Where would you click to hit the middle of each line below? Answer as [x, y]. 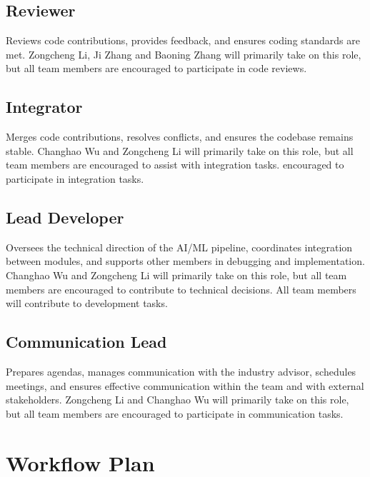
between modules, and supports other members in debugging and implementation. [185, 261]
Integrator [44, 107]
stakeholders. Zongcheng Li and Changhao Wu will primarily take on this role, [177, 400]
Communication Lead [86, 342]
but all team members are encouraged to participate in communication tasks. [175, 413]
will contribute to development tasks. [87, 303]
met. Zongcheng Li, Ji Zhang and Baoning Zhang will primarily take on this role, [184, 54]
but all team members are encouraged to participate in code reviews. [156, 68]
